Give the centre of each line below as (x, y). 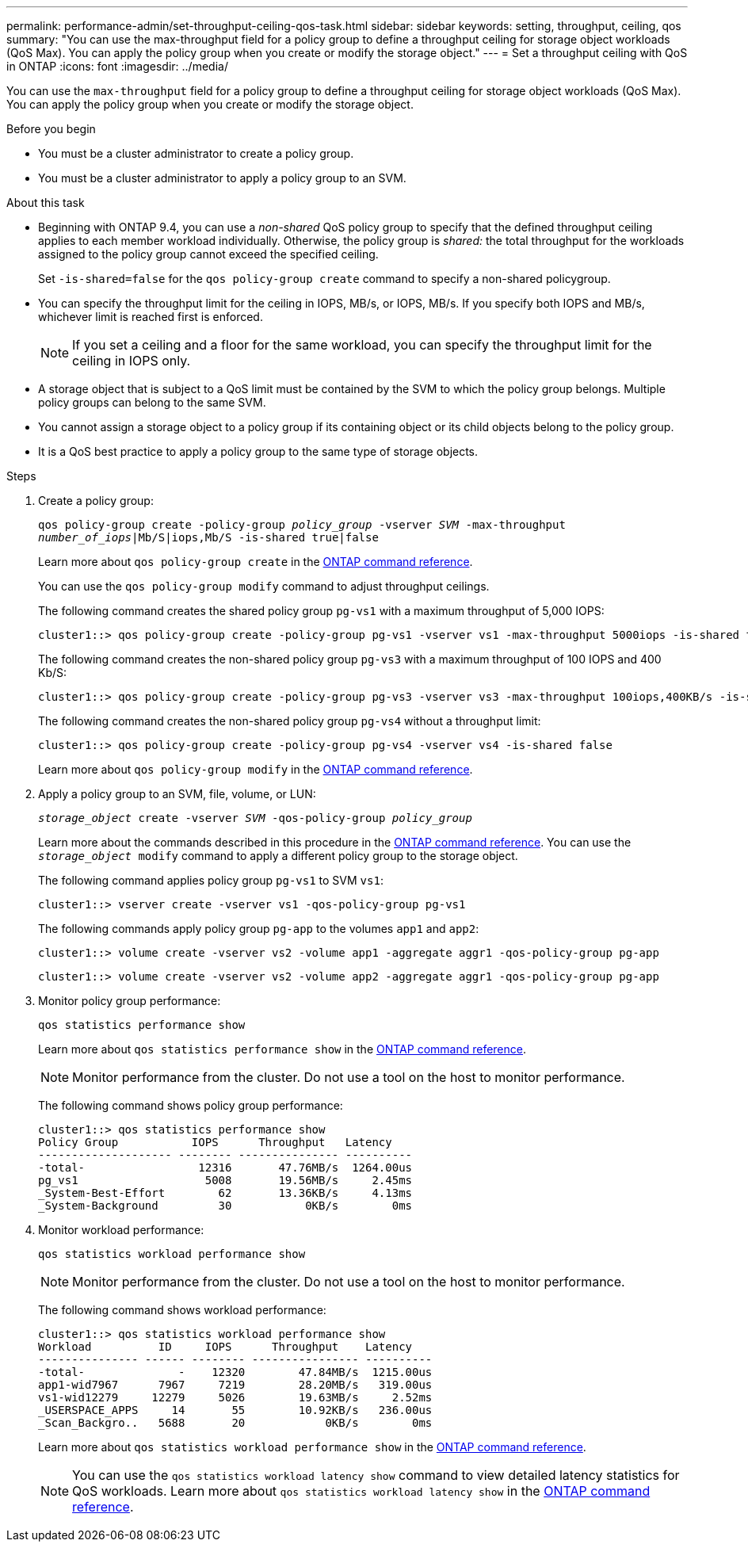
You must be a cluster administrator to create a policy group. (196, 153)
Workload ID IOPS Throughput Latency (225, 1347)
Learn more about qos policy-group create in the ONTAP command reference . (256, 562)
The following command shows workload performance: (182, 1310)
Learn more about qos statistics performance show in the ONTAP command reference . (282, 1049)
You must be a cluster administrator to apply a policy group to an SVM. (222, 178)
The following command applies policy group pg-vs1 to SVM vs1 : (211, 880)
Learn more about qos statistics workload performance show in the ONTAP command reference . (312, 1447)
